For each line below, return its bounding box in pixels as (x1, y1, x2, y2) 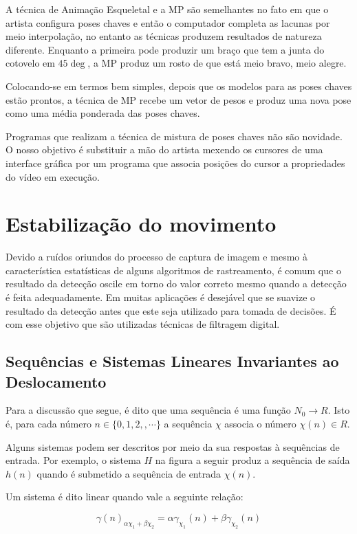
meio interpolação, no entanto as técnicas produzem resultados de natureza (6, 29, 322, 43)
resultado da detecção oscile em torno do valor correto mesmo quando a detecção (6, 276, 347, 291)
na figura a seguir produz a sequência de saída (155, 453, 350, 467)
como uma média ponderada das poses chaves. (6, 106, 200, 120)
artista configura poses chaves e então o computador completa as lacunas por (6, 15, 330, 30)
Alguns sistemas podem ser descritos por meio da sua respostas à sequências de (6, 439, 340, 454)
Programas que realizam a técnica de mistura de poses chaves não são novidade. (6, 129, 343, 143)
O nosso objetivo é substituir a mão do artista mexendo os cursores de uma (6, 142, 323, 157)
